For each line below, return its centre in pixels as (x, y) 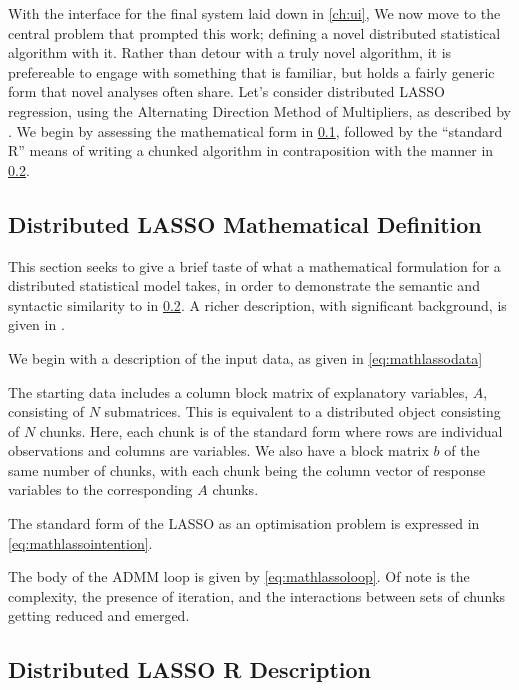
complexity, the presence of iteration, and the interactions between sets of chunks (257, 595)
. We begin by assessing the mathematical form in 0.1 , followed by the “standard (255, 130)
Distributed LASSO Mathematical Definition (245, 223)
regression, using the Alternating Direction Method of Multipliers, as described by (259, 110)
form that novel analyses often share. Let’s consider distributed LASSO (226, 91)
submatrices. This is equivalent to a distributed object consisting (302, 411)
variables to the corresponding (100, 489)
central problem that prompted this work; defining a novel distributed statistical (254, 32)
